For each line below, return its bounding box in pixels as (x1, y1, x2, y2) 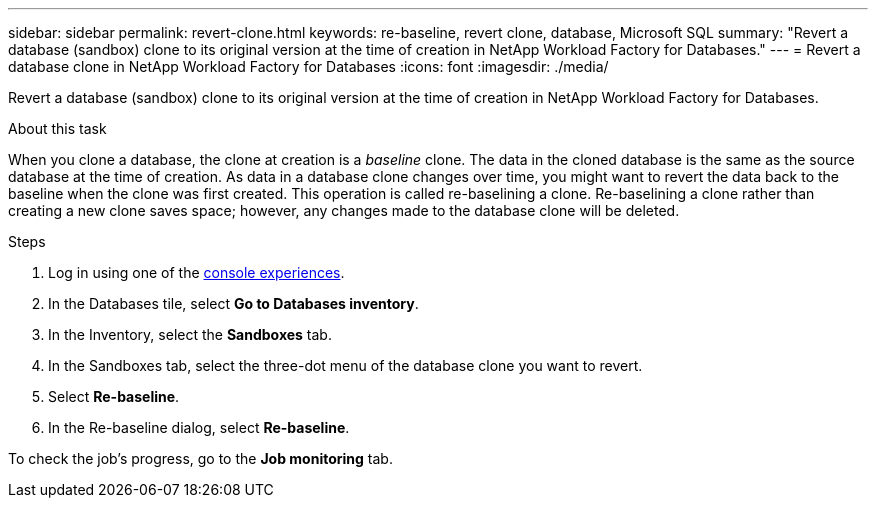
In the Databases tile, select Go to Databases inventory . (48, 295, 419, 312)
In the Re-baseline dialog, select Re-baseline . (48, 419, 350, 436)
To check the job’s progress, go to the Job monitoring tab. (8, 450, 393, 467)
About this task (8, 120, 107, 137)
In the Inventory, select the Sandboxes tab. (48, 326, 332, 343)
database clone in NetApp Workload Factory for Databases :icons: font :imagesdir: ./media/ (8, 58, 609, 75)
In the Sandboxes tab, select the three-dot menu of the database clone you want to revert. (48, 357, 643, 374)
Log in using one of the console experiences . (48, 264, 345, 281)
